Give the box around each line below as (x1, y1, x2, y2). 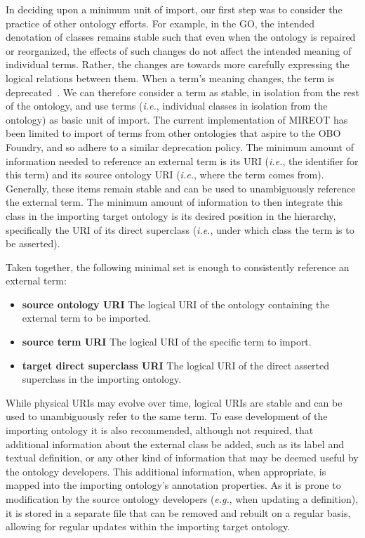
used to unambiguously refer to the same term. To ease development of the (6, 409, 328, 424)
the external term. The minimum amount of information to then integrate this (6, 195, 343, 209)
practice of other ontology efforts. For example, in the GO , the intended (6, 15, 314, 30)
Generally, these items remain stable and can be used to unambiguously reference (6, 181, 356, 195)
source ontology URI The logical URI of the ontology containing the (22, 296, 330, 311)
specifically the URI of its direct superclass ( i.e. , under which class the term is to (6, 222, 354, 237)
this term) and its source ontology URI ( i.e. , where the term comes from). (6, 167, 324, 182)
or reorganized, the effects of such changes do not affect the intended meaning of (6, 43, 352, 58)
